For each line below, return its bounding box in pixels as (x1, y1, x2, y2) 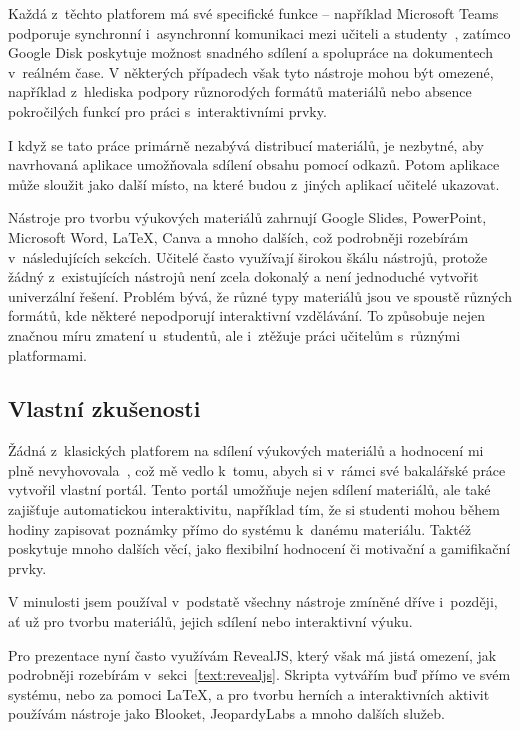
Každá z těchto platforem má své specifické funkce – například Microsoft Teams (8, 3, 499, 23)
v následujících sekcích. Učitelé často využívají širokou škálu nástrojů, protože (8, 246, 488, 267)
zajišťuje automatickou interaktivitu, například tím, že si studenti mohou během (8, 499, 500, 520)
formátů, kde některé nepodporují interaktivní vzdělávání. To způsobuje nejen (8, 305, 486, 326)
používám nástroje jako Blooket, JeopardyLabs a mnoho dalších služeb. (8, 703, 445, 724)
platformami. (8, 344, 88, 365)
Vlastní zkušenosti (8, 393, 201, 424)
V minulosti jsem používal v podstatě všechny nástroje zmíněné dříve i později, (8, 591, 498, 612)
